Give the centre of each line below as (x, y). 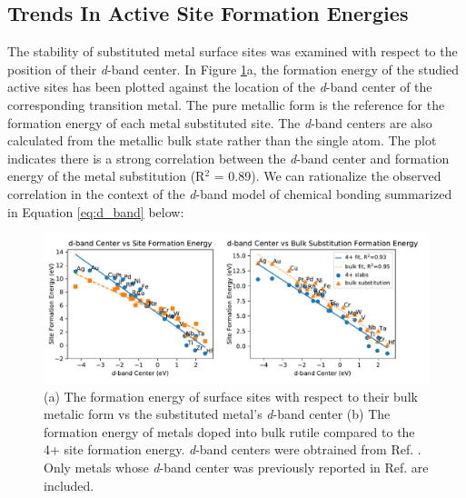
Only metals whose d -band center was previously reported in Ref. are (236, 467)
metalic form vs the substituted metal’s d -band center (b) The (217, 414)
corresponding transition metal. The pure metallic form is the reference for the (226, 104)
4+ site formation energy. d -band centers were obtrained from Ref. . (233, 449)
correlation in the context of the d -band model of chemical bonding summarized (230, 193)
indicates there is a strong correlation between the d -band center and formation (228, 158)
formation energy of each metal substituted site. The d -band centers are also (220, 122)
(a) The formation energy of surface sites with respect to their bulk (231, 396)
